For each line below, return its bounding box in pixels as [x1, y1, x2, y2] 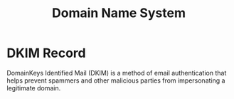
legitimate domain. [6, 83, 61, 92]
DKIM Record [6, 45, 86, 61]
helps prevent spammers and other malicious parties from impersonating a [6, 76, 225, 85]
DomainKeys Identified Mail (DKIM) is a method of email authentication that [6, 68, 227, 77]
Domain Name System [51, 5, 186, 21]
